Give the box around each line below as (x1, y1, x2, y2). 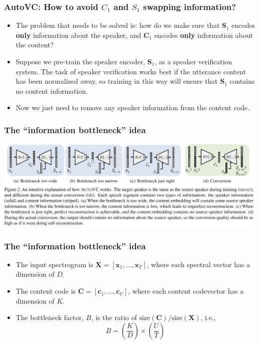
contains (230, 76, 255, 86)
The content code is (15, 286, 76, 296)
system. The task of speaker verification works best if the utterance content (15, 66, 246, 76)
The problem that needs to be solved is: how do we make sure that (15, 20, 220, 30)
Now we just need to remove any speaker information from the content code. (15, 102, 250, 113)
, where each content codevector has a (128, 286, 244, 296)
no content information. (15, 85, 88, 96)
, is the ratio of (91, 312, 137, 323)
